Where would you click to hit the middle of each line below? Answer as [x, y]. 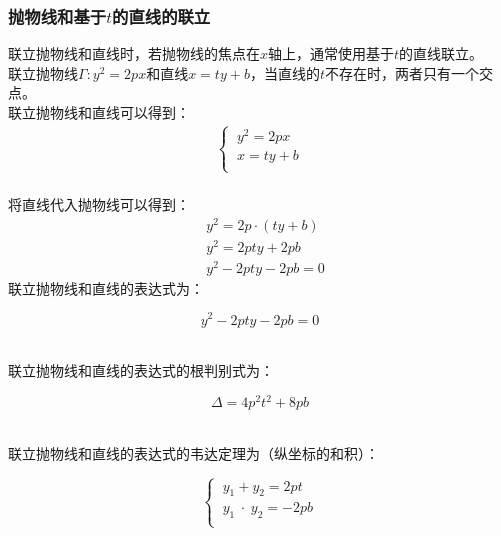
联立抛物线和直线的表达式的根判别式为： [141, 370]
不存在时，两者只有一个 [401, 72]
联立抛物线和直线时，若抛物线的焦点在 [134, 53]
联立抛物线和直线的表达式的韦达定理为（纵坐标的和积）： [193, 452]
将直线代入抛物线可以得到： [99, 203]
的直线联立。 [441, 53]
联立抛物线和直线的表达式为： [106, 287]
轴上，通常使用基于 [331, 53]
